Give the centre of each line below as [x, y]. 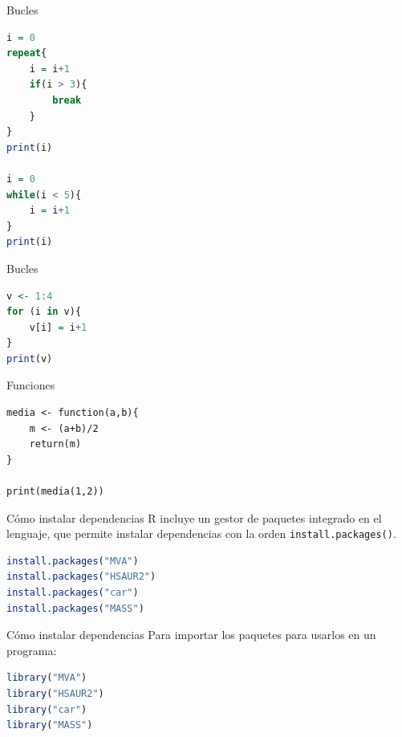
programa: [32, 650]
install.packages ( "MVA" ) [73, 561]
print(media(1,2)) [55, 492]
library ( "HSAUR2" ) [55, 694]
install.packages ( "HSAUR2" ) [81, 577]
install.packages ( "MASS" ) [75, 608]
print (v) [30, 358]
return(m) [55, 444]
